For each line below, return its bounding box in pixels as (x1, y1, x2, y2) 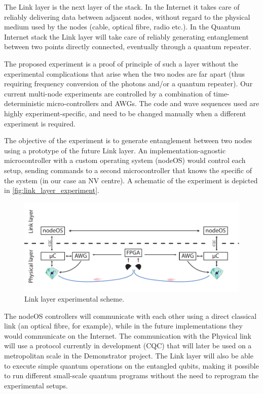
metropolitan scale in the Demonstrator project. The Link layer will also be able (4, 350, 253, 361)
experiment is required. (4, 118, 76, 128)
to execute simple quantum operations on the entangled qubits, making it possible (4, 360, 259, 371)
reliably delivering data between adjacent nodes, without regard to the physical (4, 11, 250, 22)
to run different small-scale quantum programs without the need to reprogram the (4, 370, 259, 381)
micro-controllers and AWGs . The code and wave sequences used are (47, 98, 259, 109)
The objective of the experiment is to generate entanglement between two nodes (4, 135, 252, 146)
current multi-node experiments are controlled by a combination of (4, 88, 211, 98)
